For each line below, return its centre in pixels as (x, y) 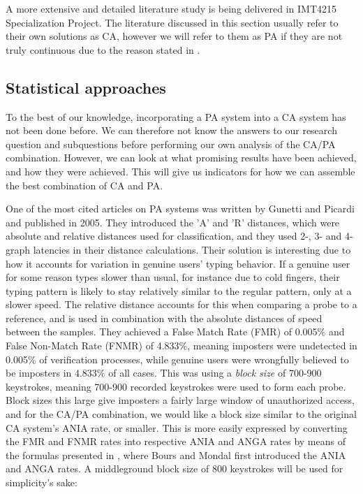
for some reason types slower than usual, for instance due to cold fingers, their (173, 277)
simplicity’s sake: (42, 482)
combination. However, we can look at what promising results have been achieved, (181, 158)
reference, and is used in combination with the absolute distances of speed (164, 318)
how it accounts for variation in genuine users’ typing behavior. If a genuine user (178, 263)
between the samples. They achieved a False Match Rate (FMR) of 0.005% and (175, 332)
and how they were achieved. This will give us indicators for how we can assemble (180, 171)
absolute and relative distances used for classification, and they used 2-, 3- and (174, 236)
